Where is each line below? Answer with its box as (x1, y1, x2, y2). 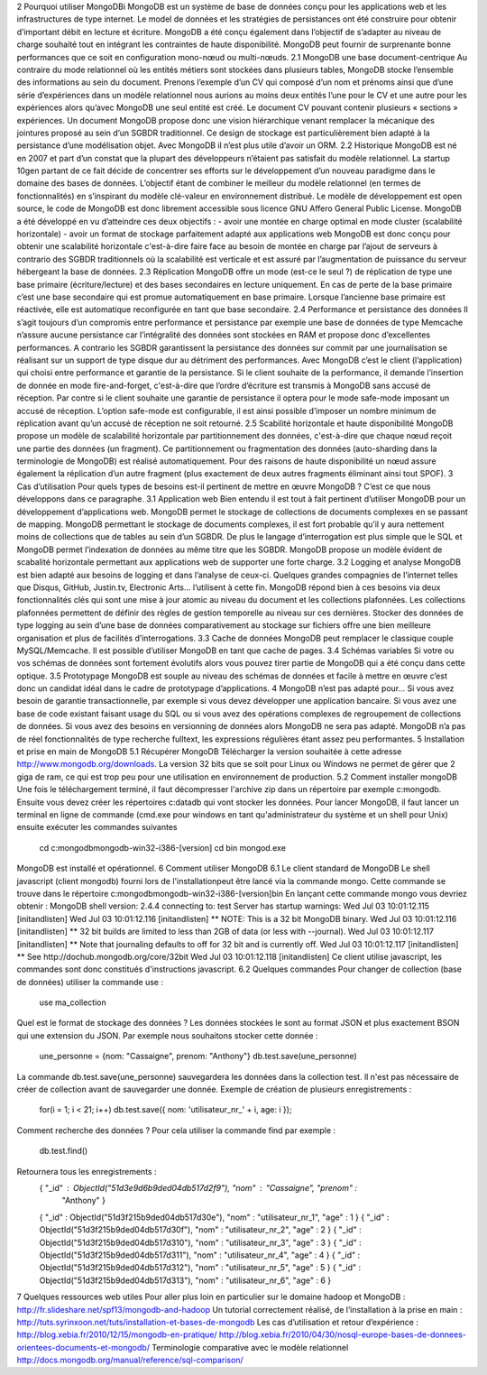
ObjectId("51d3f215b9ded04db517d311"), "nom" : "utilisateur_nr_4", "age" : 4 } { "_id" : (39, 1250, 361, 1260)
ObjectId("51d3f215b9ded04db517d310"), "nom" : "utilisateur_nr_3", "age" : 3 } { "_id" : (39, 1237, 363, 1248)
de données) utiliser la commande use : (16, 976, 164, 987)
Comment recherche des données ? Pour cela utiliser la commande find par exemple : (16, 1124, 336, 1136)
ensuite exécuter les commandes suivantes (16, 822, 178, 833)
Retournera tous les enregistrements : (16, 1166, 157, 1177)
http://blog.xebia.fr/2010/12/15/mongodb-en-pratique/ (16, 1329, 217, 1340)
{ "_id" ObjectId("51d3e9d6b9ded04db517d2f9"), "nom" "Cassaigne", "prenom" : (39, 1182, 358, 1193)
